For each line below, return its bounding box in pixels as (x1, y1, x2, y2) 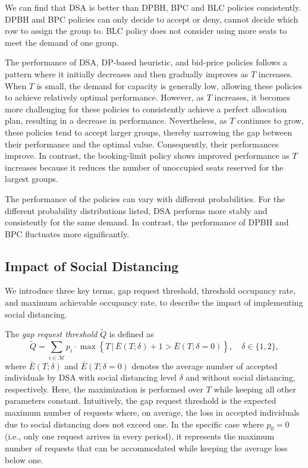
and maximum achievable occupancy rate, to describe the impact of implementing (5, 296, 303, 309)
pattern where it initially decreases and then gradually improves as (5, 67, 249, 80)
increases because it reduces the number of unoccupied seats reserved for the (5, 161, 284, 173)
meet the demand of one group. (5, 36, 119, 48)
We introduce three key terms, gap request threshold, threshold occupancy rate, (5, 284, 296, 297)
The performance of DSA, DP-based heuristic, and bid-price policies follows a (5, 56, 288, 68)
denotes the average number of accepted (131, 359, 278, 372)
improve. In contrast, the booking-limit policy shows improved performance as (5, 149, 290, 162)
